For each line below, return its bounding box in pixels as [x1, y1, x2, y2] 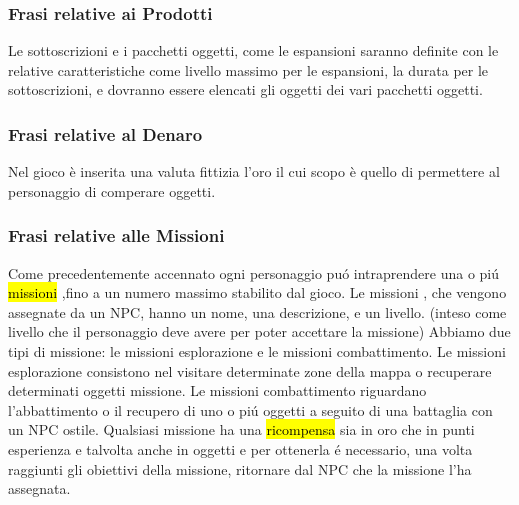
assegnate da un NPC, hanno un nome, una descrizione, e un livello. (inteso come [8, 301, 507, 322]
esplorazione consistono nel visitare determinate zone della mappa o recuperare [8, 360, 492, 381]
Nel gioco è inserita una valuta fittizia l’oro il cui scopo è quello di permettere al [8, 161, 500, 182]
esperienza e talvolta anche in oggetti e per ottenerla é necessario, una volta [8, 438, 473, 459]
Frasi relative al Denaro [8, 121, 203, 146]
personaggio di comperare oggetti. [8, 180, 216, 201]
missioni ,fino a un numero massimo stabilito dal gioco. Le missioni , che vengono [8, 282, 507, 303]
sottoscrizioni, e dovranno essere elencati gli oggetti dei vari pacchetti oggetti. [8, 79, 483, 100]
